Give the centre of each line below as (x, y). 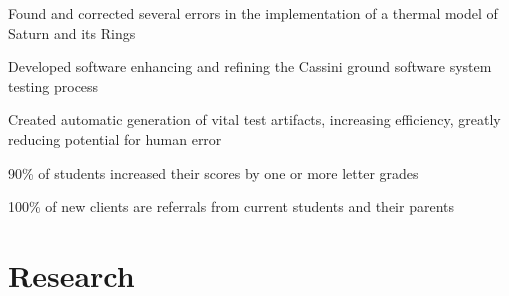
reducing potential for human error (115, 138)
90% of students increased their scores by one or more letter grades (213, 172)
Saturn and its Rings (72, 32)
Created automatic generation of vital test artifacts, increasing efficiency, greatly (254, 119)
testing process (53, 85)
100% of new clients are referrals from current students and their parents (231, 206)
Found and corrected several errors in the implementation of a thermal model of (253, 13)
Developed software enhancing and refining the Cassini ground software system (250, 66)
